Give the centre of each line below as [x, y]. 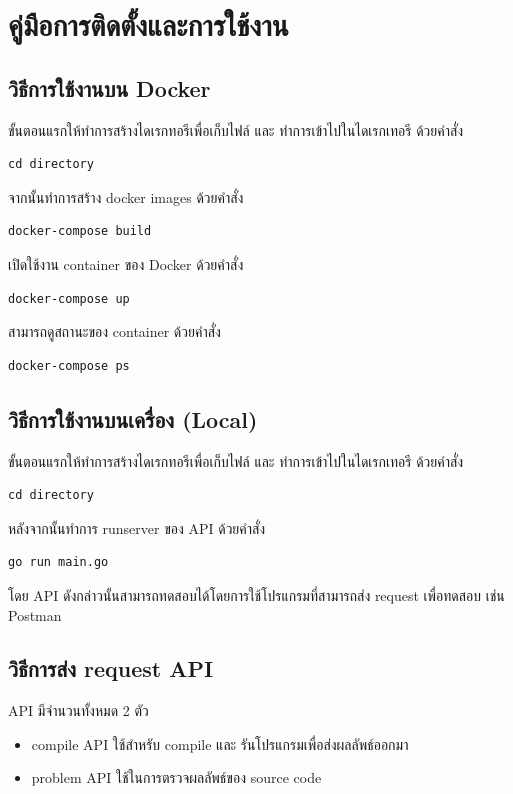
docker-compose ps [69, 365]
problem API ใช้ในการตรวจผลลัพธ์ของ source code [176, 777]
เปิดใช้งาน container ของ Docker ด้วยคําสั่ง [126, 263]
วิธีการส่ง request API [111, 668]
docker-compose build [80, 231]
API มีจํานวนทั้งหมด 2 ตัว [78, 710]
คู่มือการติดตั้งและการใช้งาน [148, 24]
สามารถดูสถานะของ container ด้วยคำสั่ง [114, 331]
